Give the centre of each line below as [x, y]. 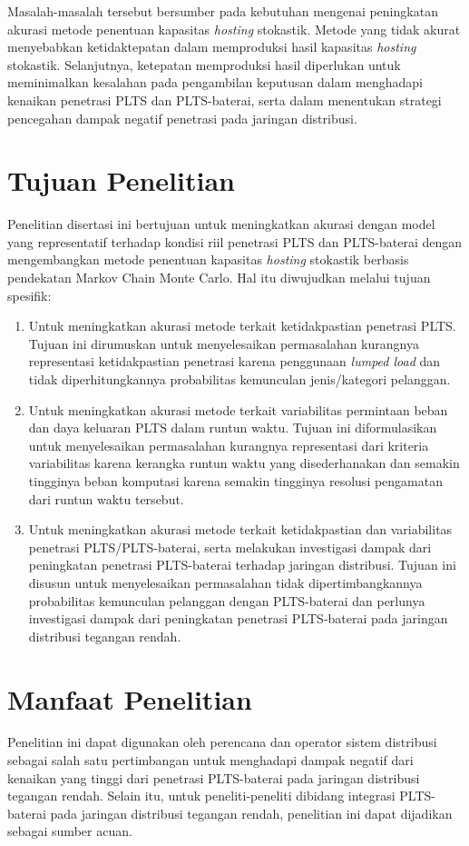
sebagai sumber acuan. [70, 831]
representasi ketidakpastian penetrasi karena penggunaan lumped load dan [234, 361]
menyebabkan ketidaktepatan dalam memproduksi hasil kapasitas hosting [212, 47]
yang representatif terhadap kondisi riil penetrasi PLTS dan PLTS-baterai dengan [235, 241]
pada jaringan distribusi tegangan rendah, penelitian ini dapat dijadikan [251, 813]
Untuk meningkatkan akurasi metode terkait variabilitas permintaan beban [238, 409]
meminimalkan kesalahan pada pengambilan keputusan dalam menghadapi [215, 82]
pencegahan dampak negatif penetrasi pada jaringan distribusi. [182, 118]
